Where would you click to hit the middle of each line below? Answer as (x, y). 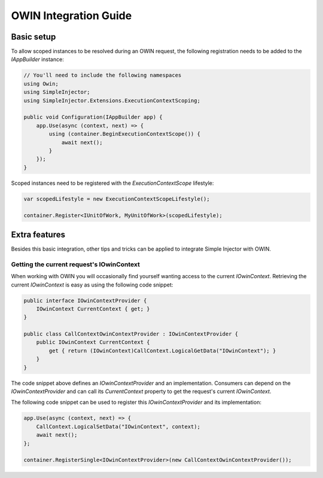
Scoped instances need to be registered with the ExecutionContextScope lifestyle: (112, 183)
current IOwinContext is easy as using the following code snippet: (92, 285)
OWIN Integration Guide (71, 16)
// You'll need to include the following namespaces (103, 75)
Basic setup (33, 37)
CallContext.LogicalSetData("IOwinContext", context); (118, 427)
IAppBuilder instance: (37, 59)
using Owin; (41, 83)
